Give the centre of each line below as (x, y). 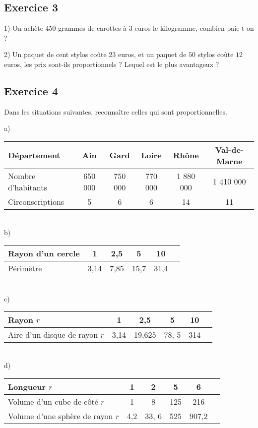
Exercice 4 (31, 91)
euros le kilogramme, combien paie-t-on (194, 28)
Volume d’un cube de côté (53, 401)
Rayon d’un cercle (44, 253)
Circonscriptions (36, 201)
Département (34, 155)
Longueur (27, 386)
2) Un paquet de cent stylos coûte (55, 54)
